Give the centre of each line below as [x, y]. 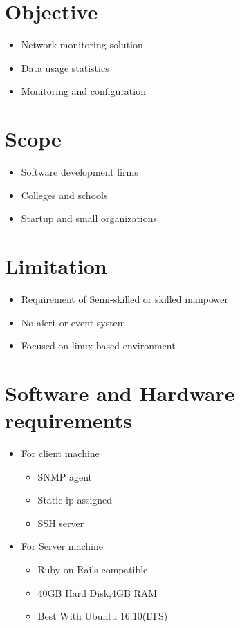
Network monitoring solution [82, 45]
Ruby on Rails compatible [93, 569]
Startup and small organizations [89, 218]
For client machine [60, 453]
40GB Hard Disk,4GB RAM [98, 592]
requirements [68, 420]
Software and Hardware [120, 392]
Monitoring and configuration [83, 91]
